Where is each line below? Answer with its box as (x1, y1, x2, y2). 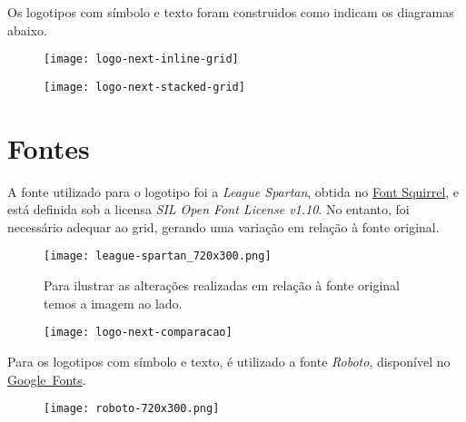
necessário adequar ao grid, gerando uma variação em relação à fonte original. (7, 217, 440, 236)
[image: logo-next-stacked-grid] (44, 80, 245, 93)
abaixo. (7, 20, 47, 39)
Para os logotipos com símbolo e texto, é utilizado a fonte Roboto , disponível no (7, 351, 451, 370)
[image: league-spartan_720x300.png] (44, 250, 272, 263)
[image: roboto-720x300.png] (44, 402, 220, 416)
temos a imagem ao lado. (44, 293, 183, 312)
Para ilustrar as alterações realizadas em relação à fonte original (44, 276, 400, 295)
